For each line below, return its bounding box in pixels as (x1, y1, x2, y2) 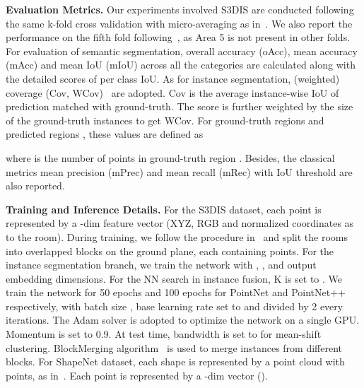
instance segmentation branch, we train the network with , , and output (6, 257, 317, 272)
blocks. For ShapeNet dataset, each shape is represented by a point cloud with (6, 354, 345, 369)
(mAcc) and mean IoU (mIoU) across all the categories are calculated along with (6, 57, 356, 72)
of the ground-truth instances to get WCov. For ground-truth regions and (6, 112, 324, 127)
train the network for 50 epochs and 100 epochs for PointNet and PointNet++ (6, 285, 346, 300)
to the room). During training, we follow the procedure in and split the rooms (6, 229, 348, 244)
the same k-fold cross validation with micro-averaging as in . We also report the (6, 16, 353, 30)
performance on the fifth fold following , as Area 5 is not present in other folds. (6, 30, 351, 45)
